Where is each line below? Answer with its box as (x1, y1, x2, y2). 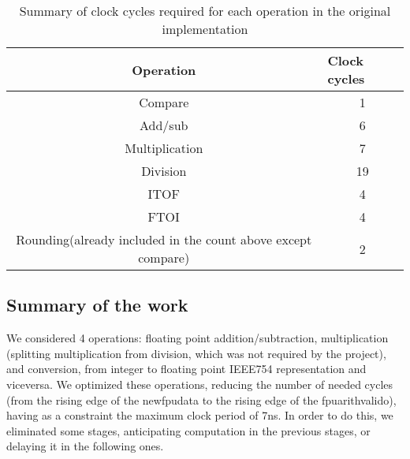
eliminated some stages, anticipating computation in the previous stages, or (6, 422, 371, 438)
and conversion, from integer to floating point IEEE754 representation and (6, 360, 367, 377)
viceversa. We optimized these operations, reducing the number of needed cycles (6, 375, 393, 392)
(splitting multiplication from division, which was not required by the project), (6, 345, 386, 361)
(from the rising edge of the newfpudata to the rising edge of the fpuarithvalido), (6, 391, 397, 408)
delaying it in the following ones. (6, 438, 164, 454)
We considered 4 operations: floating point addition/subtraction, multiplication (6, 330, 389, 346)
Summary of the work (6, 293, 188, 317)
